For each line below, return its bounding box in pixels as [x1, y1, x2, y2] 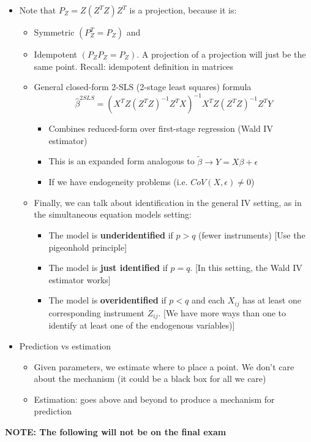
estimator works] [48, 273, 111, 286]
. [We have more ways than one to [158, 306, 286, 319]
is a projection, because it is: [129, 4, 237, 16]
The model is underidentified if [48, 229, 173, 242]
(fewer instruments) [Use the [198, 229, 305, 242]
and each [191, 294, 225, 307]
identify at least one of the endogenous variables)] [48, 319, 235, 332]
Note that [19, 4, 56, 16]
